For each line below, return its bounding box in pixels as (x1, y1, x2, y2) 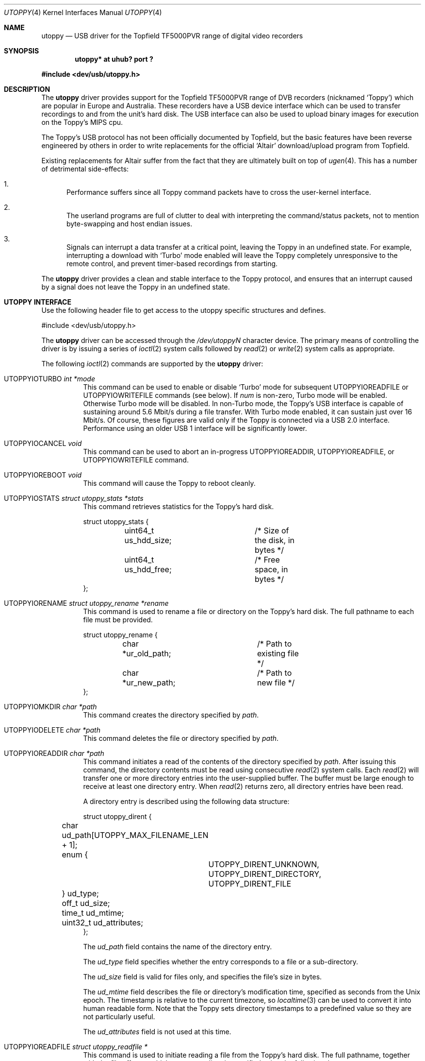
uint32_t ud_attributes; (62, 918, 144, 927)
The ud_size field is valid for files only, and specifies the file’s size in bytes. (83, 973, 322, 981)
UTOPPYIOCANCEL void (4, 439, 82, 447)
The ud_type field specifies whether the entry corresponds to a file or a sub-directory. (83, 958, 359, 966)
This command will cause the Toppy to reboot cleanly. (83, 479, 256, 487)
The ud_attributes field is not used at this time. (83, 1027, 231, 1036)
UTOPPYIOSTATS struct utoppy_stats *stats (4, 494, 144, 502)
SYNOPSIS (4, 47, 39, 55)
